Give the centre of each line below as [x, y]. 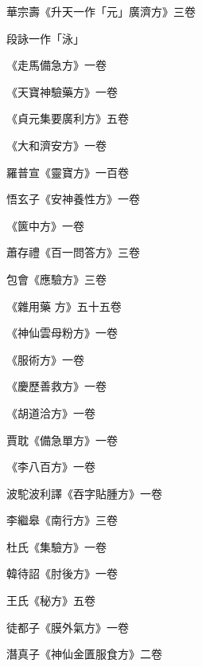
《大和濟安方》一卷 [56, 145]
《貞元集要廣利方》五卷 [68, 118]
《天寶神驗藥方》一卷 [62, 91]
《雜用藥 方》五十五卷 [64, 306]
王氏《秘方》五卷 [51, 600]
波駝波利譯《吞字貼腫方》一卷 [84, 493]
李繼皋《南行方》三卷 [62, 520]
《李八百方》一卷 [51, 467]
